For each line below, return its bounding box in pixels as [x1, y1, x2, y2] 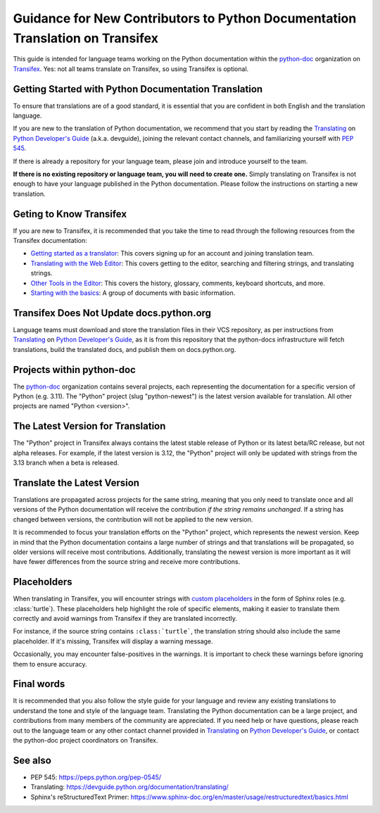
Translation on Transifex [13, 30, 158, 46]
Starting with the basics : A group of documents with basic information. [30, 289, 236, 297]
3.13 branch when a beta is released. [13, 458, 120, 467]
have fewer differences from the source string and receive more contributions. [13, 557, 241, 566]
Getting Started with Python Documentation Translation [13, 83, 263, 95]
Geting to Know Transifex [13, 208, 127, 220]
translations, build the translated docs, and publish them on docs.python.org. [13, 345, 236, 353]
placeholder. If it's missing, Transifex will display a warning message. [13, 637, 214, 645]
